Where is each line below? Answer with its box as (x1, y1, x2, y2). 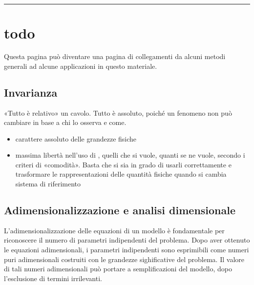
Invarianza (4, 84, 58, 100)
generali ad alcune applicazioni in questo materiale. (4, 61, 157, 71)
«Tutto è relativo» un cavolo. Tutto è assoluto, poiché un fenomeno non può (4, 107, 232, 118)
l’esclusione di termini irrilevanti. (4, 273, 102, 283)
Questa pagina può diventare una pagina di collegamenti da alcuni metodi (4, 51, 226, 61)
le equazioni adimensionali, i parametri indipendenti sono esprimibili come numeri (4, 244, 249, 255)
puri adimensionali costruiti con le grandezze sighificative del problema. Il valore (4, 254, 244, 264)
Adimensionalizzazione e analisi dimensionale (4, 203, 236, 218)
